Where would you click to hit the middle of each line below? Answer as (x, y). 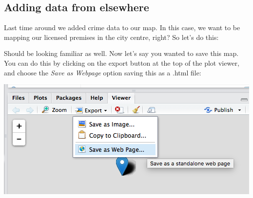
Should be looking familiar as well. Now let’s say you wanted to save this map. (121, 53)
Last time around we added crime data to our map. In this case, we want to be (122, 27)
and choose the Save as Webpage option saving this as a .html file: (103, 72)
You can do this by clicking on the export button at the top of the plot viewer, (122, 63)
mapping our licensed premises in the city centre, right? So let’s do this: (111, 37)
